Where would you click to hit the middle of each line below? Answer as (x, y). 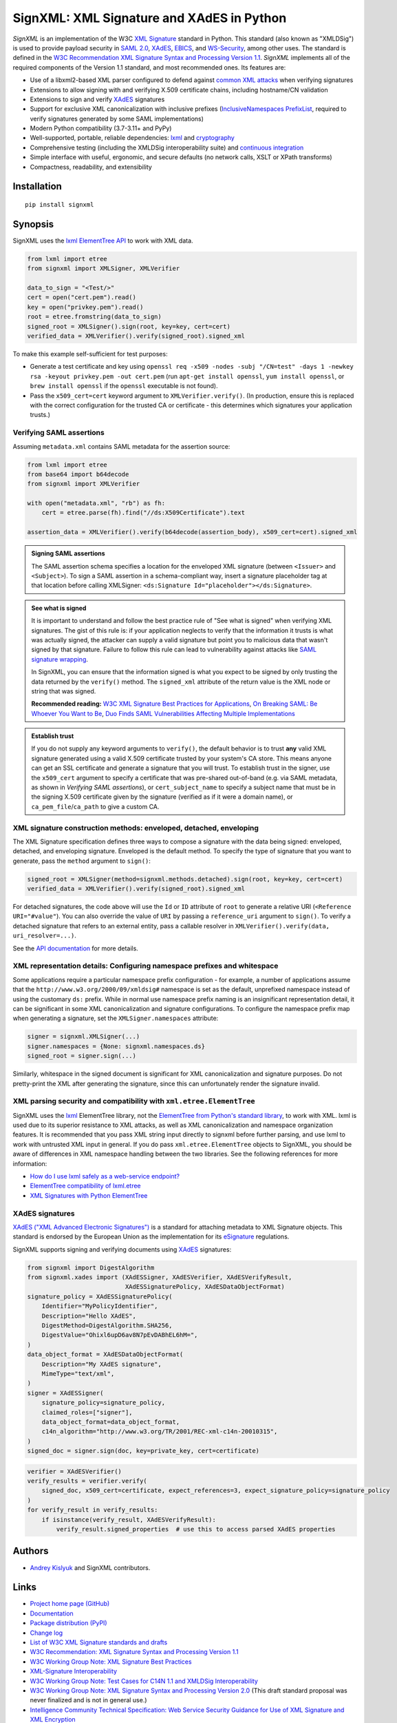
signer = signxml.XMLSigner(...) (84, 1037)
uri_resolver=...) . (45, 936)
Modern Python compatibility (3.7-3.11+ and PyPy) (101, 128)
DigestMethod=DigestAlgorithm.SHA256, (107, 1326)
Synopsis (33, 224)
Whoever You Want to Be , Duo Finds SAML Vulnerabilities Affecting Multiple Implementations (163, 713)
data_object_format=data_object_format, (111, 1422)
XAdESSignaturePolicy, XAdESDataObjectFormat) (205, 1287)
